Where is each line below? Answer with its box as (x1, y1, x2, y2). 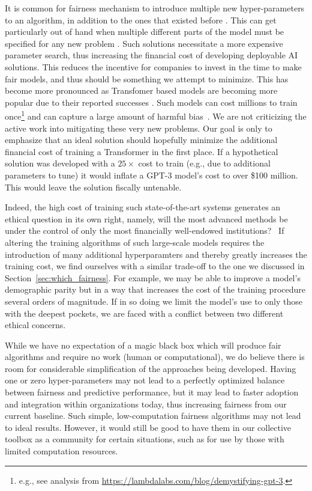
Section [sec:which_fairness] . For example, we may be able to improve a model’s (5, 271, 301, 284)
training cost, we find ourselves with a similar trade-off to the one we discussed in (5, 260, 305, 272)
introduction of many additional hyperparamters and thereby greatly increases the (5, 248, 307, 260)
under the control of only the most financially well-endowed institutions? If (5, 224, 284, 237)
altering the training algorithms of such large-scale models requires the (5, 236, 265, 248)
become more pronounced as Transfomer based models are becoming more (5, 84, 278, 97)
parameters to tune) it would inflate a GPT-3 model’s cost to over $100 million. (5, 168, 298, 181)
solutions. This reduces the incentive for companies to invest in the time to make (5, 60, 302, 73)
